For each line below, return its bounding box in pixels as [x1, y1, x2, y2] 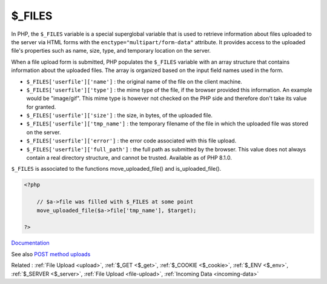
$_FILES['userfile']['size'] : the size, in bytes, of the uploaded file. [26, 112, 213, 119]
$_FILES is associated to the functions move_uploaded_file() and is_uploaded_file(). [11, 165, 222, 173]
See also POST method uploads [11, 250, 91, 257]
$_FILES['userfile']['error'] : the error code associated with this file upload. [26, 137, 237, 145]
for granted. [26, 103, 56, 110]
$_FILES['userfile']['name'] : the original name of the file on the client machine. [26, 78, 242, 85]
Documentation [11, 239, 50, 246]
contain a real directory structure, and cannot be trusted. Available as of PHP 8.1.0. [26, 154, 233, 162]
